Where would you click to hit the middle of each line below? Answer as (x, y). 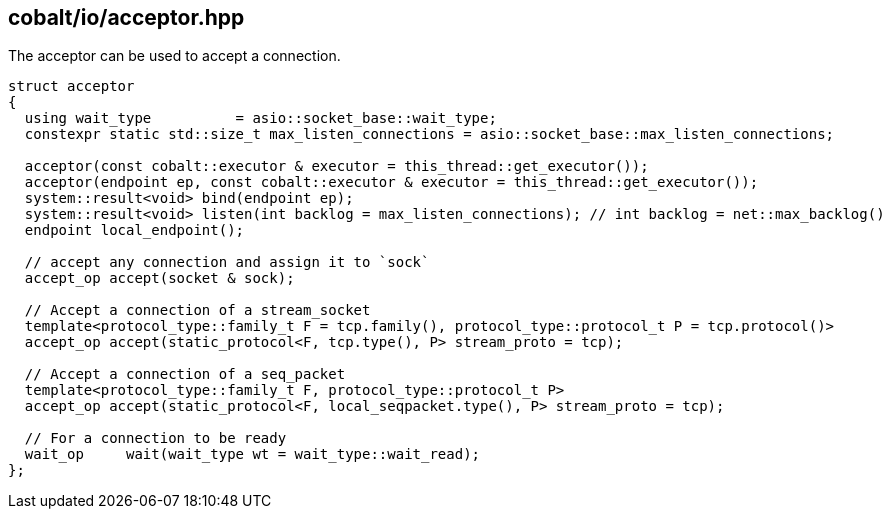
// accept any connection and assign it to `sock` (227, 262)
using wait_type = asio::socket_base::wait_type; (260, 118)
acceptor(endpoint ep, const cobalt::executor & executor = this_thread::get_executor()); (391, 182)
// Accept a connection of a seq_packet (185, 374)
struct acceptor (71, 86)
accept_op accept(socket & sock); (159, 278)
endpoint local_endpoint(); (134, 230)
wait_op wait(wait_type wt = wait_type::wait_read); (252, 454)
